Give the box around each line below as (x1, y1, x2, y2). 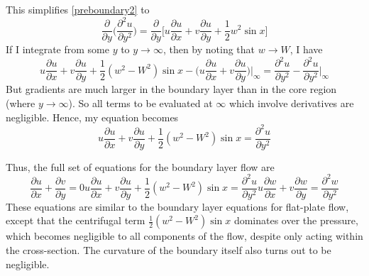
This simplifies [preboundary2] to (6, 2, 150, 16)
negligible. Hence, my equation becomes (6, 109, 179, 124)
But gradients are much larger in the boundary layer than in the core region (6, 82, 337, 96)
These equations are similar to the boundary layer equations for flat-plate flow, (6, 199, 349, 214)
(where (6, 95, 35, 110)
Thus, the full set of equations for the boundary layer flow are (6, 159, 275, 174)
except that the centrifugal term (6, 213, 145, 228)
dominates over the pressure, (233, 213, 358, 228)
